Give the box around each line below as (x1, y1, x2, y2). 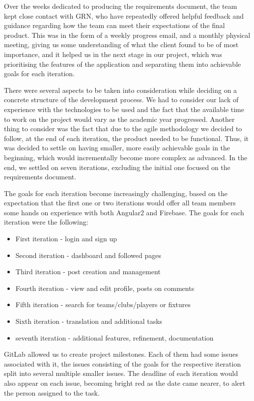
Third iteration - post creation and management (15, 266, 161, 277)
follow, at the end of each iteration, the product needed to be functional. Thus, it (4, 133, 249, 143)
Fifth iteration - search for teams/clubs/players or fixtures (15, 299, 191, 310)
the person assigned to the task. (4, 387, 100, 398)
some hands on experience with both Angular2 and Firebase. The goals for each (4, 207, 244, 217)
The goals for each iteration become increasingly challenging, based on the (4, 188, 227, 198)
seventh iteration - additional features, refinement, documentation (15, 332, 214, 343)
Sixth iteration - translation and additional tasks (15, 316, 163, 326)
